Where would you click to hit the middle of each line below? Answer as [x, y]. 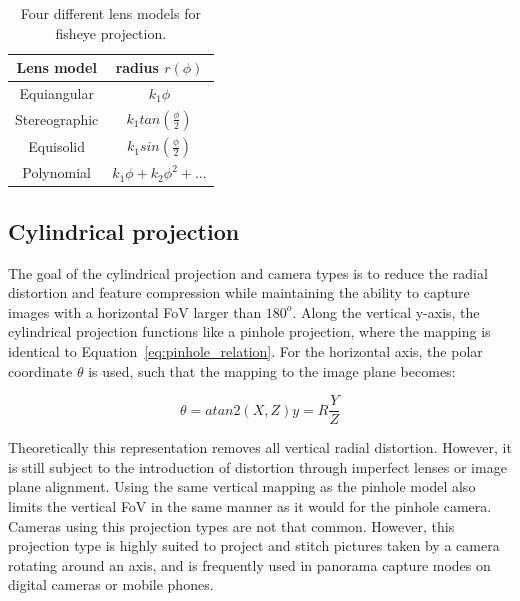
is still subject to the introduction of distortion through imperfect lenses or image [257, 466]
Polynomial [56, 172]
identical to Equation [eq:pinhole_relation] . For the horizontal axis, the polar [245, 351]
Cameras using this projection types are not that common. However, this [231, 525]
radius [137, 67]
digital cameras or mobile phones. [111, 584]
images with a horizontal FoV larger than [135, 311]
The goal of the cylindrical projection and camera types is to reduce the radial [248, 272]
